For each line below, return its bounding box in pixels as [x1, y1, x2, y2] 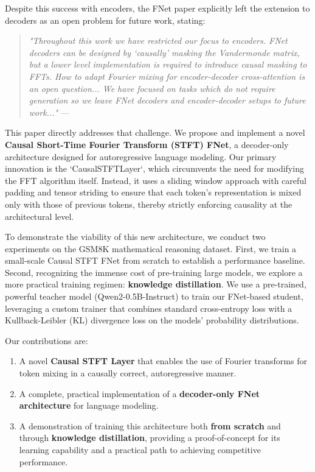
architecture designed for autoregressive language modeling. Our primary [5, 150, 277, 163]
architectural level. [5, 210, 74, 222]
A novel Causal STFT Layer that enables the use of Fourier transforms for [19, 354, 307, 367]
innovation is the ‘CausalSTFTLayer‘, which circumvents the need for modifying [5, 162, 304, 175]
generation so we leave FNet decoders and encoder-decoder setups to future [29, 94, 306, 107]
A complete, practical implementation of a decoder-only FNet [19, 387, 260, 400]
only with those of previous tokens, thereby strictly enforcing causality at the [5, 197, 292, 210]
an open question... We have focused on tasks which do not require [29, 82, 275, 94]
